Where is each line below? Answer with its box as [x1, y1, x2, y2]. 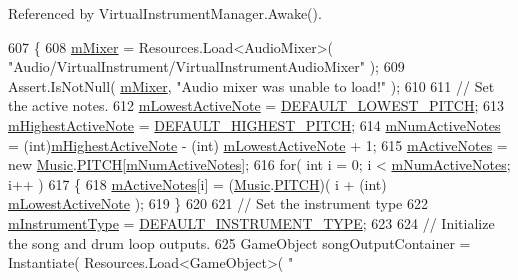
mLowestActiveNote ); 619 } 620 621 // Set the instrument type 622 [8, 193, 428, 214]
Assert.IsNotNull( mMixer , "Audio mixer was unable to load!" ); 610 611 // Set [8, 75, 495, 96]
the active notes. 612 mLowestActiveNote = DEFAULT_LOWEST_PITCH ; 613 [8, 95, 504, 116]
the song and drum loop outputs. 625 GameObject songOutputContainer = [8, 232, 471, 253]
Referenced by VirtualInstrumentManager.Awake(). [8, 3, 322, 23]
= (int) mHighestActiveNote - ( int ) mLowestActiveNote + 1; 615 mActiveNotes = [8, 134, 508, 155]
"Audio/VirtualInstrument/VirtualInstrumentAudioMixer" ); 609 [8, 56, 405, 77]
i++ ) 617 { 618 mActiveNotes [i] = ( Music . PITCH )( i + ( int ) [8, 173, 387, 194]
